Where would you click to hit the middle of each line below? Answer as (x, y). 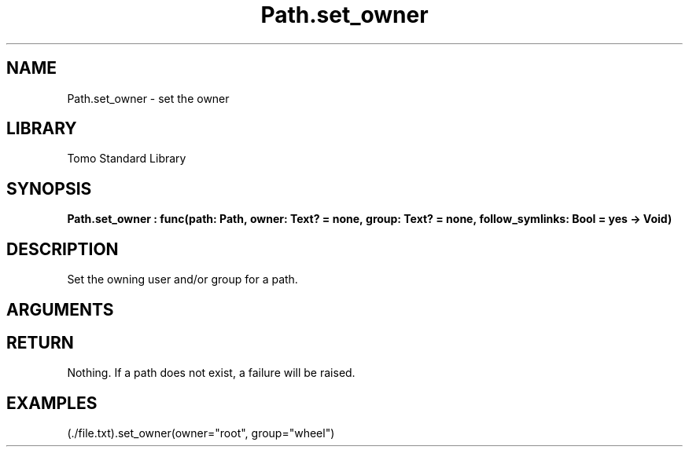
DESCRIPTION (63, 249)
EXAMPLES (52, 403)
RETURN (40, 342)
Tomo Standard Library (127, 159)
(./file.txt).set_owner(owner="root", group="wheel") (201, 433)
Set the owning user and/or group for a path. (182, 279)
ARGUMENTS (60, 309)
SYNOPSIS (49, 188)
